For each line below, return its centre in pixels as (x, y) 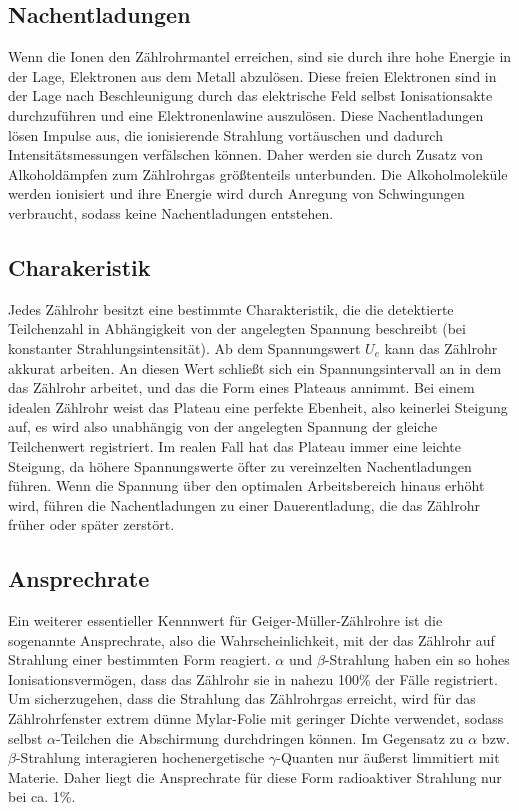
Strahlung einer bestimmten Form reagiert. (139, 659)
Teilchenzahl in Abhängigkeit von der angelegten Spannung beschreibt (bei (237, 328)
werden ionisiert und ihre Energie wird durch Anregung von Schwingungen (236, 193)
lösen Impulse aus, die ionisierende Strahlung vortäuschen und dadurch (225, 134)
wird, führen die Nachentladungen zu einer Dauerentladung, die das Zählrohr (244, 504)
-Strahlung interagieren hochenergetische (140, 757)
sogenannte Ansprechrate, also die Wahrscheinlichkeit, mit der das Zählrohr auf (251, 639)
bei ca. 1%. (42, 796)
